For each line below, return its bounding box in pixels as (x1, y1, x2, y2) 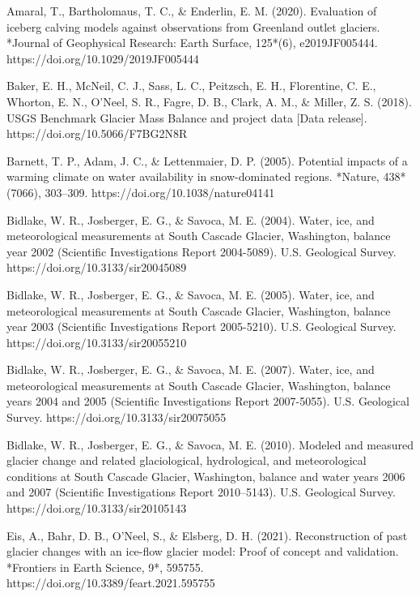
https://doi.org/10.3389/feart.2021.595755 (6, 574, 215, 591)
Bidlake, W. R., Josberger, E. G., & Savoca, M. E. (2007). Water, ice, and (6, 361, 375, 378)
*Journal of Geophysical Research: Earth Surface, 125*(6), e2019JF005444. (6, 34, 378, 51)
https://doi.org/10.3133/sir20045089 (6, 259, 187, 276)
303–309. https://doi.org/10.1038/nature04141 (45, 183, 275, 200)
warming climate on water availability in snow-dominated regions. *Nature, (6, 168, 380, 185)
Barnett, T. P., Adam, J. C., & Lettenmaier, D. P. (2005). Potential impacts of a (6, 152, 408, 169)
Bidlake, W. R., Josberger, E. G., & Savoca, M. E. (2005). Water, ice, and (6, 286, 375, 303)
